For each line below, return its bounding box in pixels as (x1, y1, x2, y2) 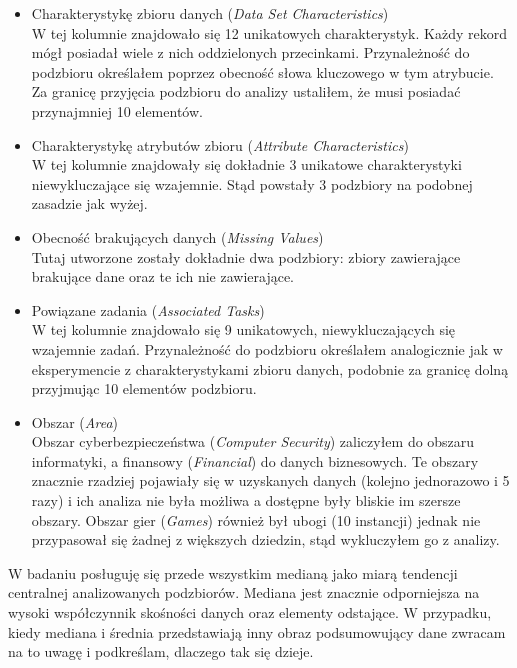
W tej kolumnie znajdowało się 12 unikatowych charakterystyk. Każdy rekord (31, 22, 507, 43)
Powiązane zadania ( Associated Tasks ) (31, 299, 265, 320)
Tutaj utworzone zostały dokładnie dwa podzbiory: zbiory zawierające (31, 246, 461, 267)
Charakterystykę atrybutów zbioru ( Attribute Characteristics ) (31, 134, 409, 155)
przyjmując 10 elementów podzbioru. (31, 378, 257, 399)
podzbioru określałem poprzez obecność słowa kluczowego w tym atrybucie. (31, 61, 494, 82)
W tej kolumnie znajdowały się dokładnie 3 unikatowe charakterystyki (31, 154, 462, 175)
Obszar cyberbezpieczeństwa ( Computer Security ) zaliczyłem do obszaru (31, 431, 475, 452)
